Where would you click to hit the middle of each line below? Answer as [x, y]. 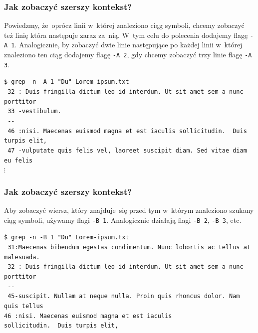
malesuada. [22, 257]
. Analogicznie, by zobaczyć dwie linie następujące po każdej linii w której [129, 45]
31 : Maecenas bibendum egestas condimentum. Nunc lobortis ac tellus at [129, 248]
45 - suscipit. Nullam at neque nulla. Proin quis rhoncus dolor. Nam [124, 296]
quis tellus [24, 306]
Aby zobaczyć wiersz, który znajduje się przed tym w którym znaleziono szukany [129, 210]
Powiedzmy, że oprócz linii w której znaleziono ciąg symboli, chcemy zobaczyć [124, 25]
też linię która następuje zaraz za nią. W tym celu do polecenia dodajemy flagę [126, 35]
